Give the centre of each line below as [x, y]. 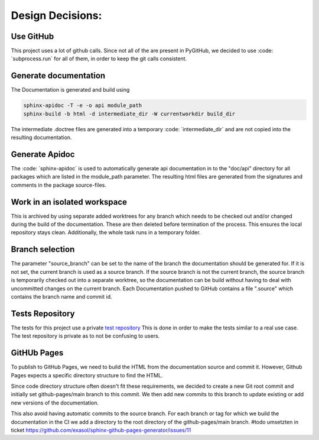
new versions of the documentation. [55, 403]
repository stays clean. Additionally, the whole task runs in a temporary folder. [106, 232]
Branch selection [43, 249]
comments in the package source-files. [58, 185]
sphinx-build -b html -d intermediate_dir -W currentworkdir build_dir [129, 114]
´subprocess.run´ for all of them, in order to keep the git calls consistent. [99, 59]
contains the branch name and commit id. [61, 296]
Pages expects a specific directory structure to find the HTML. [87, 375]
